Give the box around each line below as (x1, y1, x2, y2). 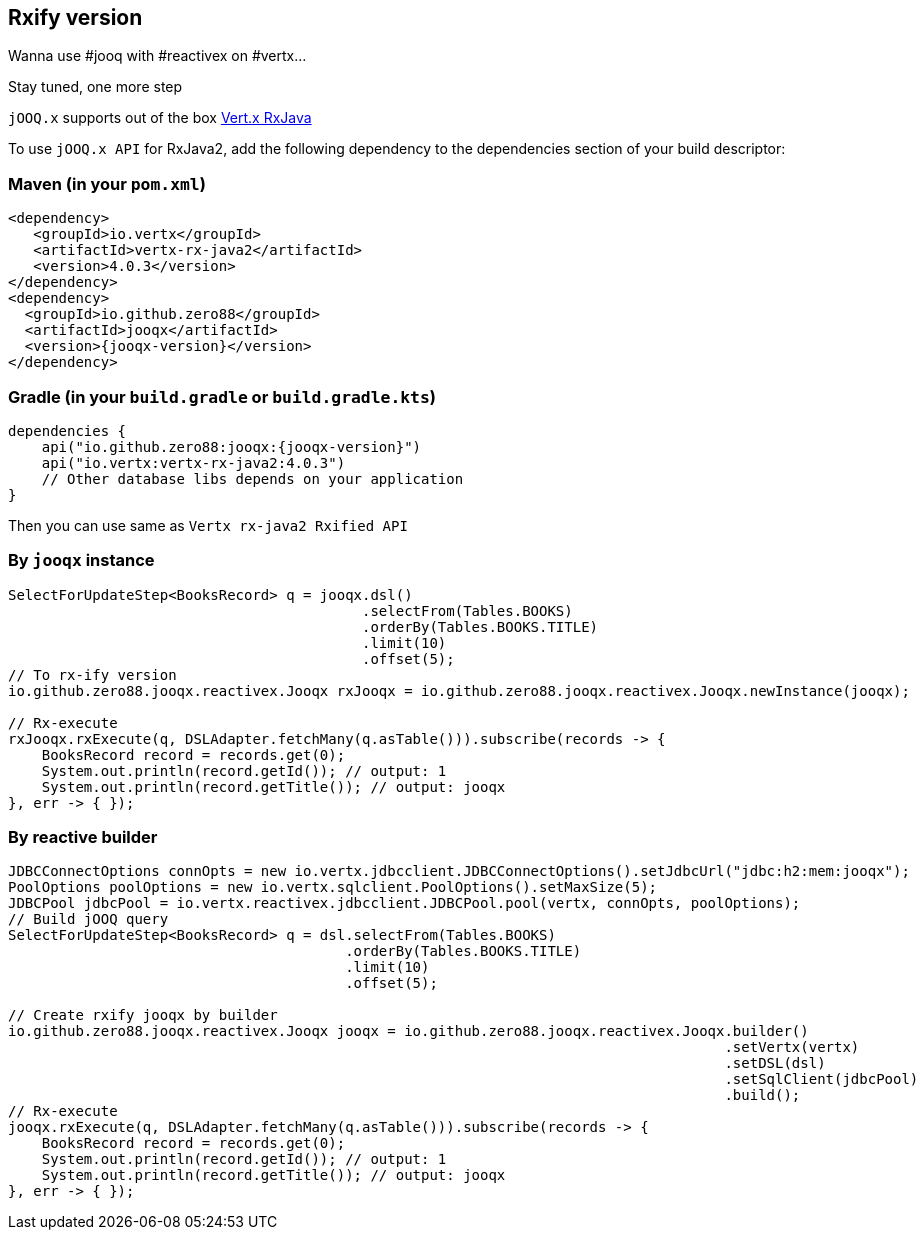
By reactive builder (8, 827, 158, 848)
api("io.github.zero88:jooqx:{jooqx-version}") (41, 438, 422, 455)
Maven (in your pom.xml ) (8, 173, 206, 194)
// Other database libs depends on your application (41, 470, 464, 487)
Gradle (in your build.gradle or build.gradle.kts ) (8, 386, 436, 407)
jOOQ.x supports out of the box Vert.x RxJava (8, 109, 312, 127)
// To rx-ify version (8, 666, 177, 683)
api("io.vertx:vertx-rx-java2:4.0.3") (41, 454, 346, 471)
